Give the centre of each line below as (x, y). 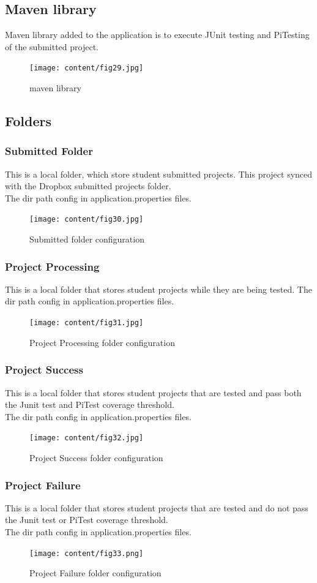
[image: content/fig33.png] (87, 553)
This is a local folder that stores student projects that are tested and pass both (153, 392)
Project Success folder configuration (96, 457)
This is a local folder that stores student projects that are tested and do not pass (157, 507)
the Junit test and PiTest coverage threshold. (90, 404)
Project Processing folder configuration (102, 342)
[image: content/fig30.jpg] (87, 220)
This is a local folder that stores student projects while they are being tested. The (158, 289)
